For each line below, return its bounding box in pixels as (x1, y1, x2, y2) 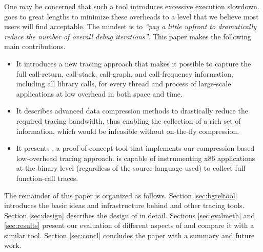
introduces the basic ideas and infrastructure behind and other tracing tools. (4, 200, 245, 211)
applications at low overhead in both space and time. (16, 88, 183, 99)
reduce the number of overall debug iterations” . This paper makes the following (4, 31, 251, 41)
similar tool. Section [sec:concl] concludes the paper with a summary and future (4, 230, 255, 240)
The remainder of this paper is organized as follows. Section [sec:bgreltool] (4, 190, 237, 200)
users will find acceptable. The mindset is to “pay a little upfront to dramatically (4, 21, 257, 32)
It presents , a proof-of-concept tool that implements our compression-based (16, 143, 255, 153)
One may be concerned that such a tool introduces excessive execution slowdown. (4, 1, 259, 11)
